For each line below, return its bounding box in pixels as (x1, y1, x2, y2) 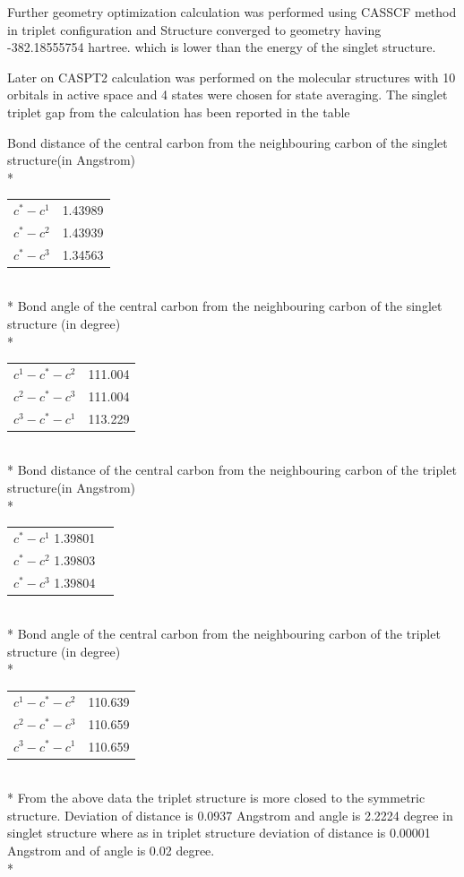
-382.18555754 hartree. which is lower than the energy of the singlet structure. (7, 38, 436, 56)
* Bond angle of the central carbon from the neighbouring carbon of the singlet (7, 297, 443, 315)
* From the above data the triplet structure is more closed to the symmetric (7, 788, 425, 807)
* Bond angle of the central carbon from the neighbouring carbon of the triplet (7, 624, 441, 643)
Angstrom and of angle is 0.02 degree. (7, 840, 215, 859)
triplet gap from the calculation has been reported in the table (7, 102, 350, 121)
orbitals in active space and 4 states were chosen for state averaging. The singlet (7, 85, 448, 104)
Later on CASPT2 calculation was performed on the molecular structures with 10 (7, 67, 456, 86)
